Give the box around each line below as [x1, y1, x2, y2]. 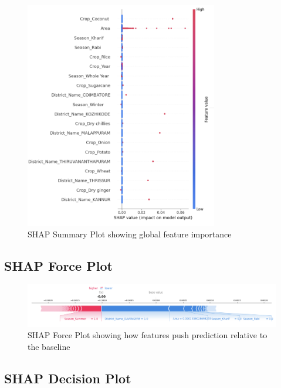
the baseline [28, 340, 70, 352]
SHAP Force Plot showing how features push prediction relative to [28, 329, 268, 341]
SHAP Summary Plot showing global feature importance [28, 227, 232, 240]
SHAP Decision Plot [4, 369, 131, 387]
